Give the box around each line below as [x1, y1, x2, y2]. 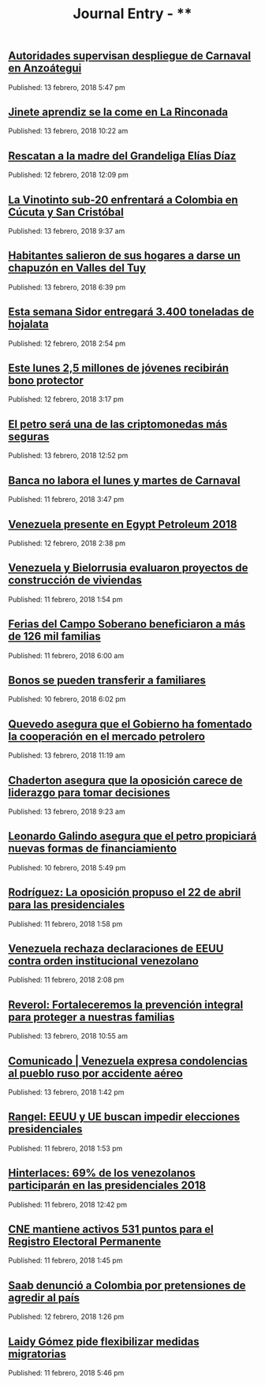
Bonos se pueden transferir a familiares [8, 673, 207, 687]
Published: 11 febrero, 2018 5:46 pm [8, 1368, 125, 1378]
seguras [8, 429, 50, 443]
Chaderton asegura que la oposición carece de [8, 773, 243, 787]
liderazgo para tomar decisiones [8, 786, 171, 799]
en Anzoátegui [8, 62, 82, 75]
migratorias [8, 1347, 67, 1361]
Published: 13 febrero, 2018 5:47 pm [8, 82, 126, 92]
